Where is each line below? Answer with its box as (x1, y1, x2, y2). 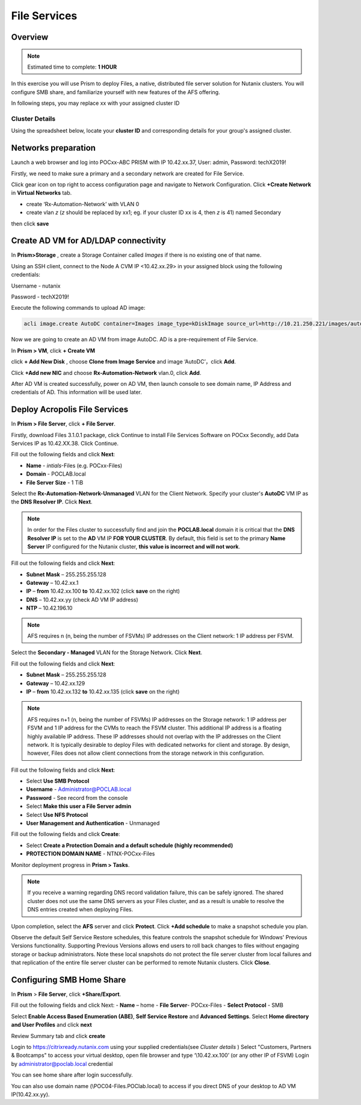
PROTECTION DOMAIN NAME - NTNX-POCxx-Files (26, 850, 155, 857)
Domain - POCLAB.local (26, 470, 87, 477)
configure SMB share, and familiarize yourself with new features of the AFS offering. (11, 88, 220, 96)
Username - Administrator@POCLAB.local (26, 785, 132, 793)
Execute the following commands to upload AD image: (11, 304, 146, 312)
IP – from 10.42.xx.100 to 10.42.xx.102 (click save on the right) (26, 588, 180, 595)
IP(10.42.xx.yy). (11, 1091, 50, 1098)
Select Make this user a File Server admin (26, 802, 132, 810)
